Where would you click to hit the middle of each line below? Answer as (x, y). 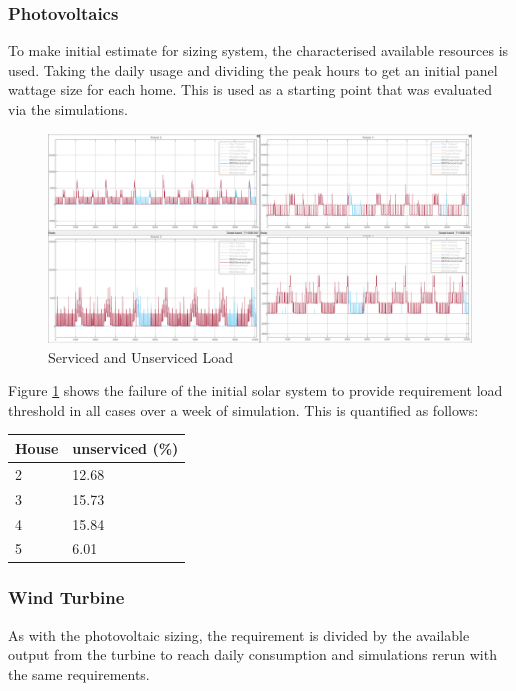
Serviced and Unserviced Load (141, 356)
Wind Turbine (66, 597)
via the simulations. (68, 109)
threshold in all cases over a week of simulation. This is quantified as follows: (243, 409)
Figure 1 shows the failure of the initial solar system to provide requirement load (255, 390)
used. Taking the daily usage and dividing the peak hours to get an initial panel (253, 69)
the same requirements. (79, 673)
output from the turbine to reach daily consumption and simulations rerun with (252, 654)
